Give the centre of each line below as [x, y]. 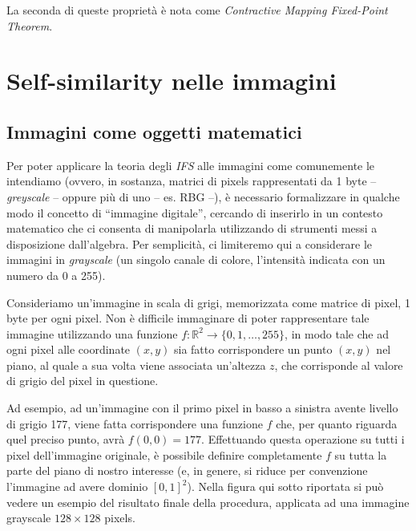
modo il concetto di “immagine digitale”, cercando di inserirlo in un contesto [195, 212]
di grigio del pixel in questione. [83, 381]
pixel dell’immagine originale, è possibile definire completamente [164, 454]
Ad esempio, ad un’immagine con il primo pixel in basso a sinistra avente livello [202, 408]
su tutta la [361, 454]
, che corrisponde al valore [339, 365]
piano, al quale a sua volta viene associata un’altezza [136, 365]
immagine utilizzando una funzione [92, 333]
